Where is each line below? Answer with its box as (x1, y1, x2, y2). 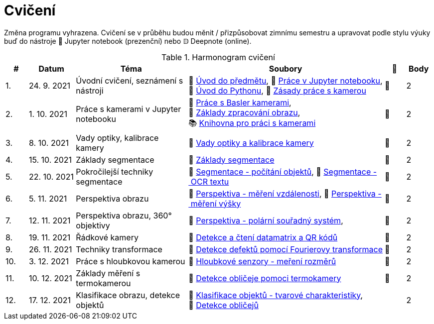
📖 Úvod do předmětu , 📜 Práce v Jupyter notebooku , (188, 75, 383, 86)
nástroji (76, 85, 104, 96)
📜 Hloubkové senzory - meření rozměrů (188, 256, 336, 266)
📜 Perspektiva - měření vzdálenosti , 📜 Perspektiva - (188, 188, 382, 199)
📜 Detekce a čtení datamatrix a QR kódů (188, 232, 338, 242)
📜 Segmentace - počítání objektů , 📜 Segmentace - (188, 166, 377, 177)
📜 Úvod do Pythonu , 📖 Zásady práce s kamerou (188, 85, 366, 96)
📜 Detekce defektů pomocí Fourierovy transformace (188, 244, 383, 254)
